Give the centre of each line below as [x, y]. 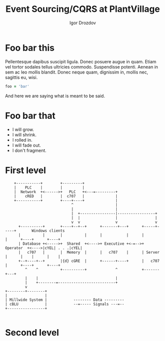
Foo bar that [30, 116]
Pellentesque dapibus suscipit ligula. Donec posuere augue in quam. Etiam [81, 61]
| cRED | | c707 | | [66, 196]
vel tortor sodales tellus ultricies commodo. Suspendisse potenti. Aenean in [82, 67]
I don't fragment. [29, 150]
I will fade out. [26, 145]
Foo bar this [30, 48]
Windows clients [48, 231]
